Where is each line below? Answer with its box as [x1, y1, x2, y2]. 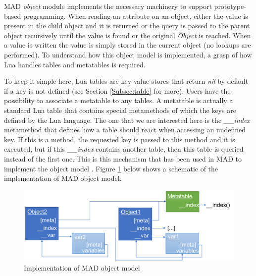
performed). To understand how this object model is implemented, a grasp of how [4, 49, 252, 59]
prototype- [214, 1, 246, 11]
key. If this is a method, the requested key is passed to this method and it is [4, 134, 235, 144]
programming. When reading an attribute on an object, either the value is [23, 10, 248, 21]
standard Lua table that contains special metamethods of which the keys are [4, 105, 236, 115]
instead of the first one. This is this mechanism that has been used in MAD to [4, 153, 242, 164]
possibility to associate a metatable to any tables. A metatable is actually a [4, 95, 233, 106]
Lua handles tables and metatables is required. [4, 59, 146, 69]
